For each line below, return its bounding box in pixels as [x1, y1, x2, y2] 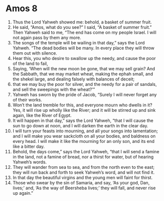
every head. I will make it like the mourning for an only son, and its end [12, 138, 155, 144]
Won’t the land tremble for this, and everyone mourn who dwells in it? [12, 102, 153, 108]
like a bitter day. [12, 143, 45, 149]
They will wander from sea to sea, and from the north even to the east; [12, 164, 155, 170]
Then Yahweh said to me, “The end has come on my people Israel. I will [12, 29, 157, 35]
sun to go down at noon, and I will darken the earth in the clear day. [12, 122, 148, 128]
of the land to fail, [12, 60, 48, 66]
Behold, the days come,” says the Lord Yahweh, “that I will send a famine [12, 148, 160, 154]
